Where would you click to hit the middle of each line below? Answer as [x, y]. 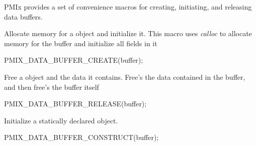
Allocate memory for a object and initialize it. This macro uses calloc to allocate [128, 33]
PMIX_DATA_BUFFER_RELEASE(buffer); [75, 104]
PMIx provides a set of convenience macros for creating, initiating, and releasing [128, 7]
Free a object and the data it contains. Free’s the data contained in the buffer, [125, 77]
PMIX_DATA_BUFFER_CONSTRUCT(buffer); [81, 137]
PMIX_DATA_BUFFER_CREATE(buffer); [74, 60]
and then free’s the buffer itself [52, 87]
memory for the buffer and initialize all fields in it [81, 43]
